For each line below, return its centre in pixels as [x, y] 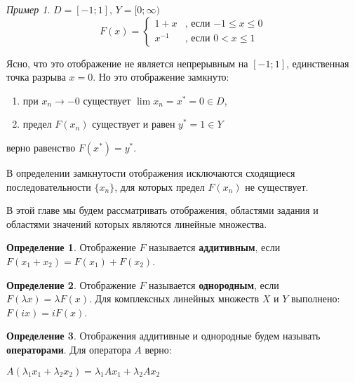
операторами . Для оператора [69, 349]
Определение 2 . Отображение [71, 284]
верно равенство [41, 147]
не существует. [277, 186]
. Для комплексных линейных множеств [174, 298]
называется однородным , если [214, 284]
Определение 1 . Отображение [71, 247]
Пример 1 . [28, 9]
